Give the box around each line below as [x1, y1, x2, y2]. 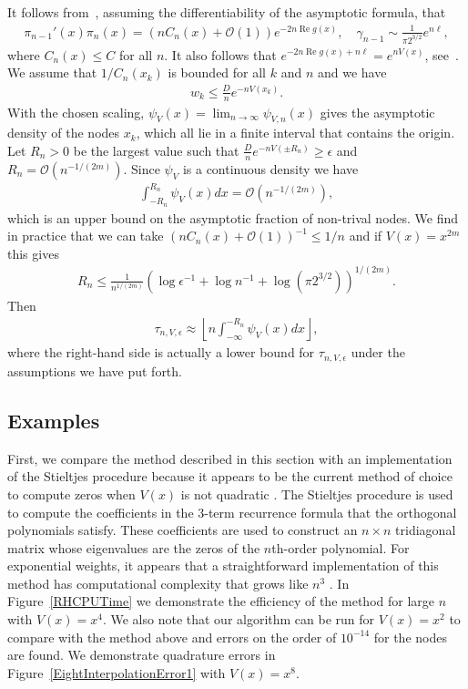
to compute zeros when [7, 484, 136, 503]
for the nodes [373, 627, 447, 646]
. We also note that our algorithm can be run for [102, 610, 375, 629]
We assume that [7, 63, 97, 82]
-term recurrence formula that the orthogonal [204, 502, 457, 521]
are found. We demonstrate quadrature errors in [7, 645, 276, 664]
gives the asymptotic [320, 102, 435, 121]
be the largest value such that [73, 140, 239, 159]
